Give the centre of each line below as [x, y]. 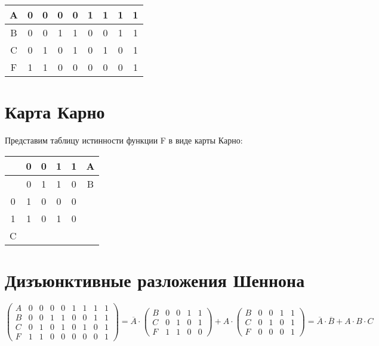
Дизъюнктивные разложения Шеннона [155, 280]
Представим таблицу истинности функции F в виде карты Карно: [124, 140]
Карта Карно [55, 112]
